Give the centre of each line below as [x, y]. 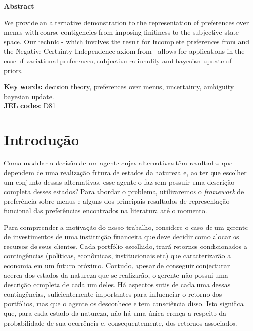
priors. [14, 70]
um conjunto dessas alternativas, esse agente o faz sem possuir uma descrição [119, 182]
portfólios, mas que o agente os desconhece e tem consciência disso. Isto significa [124, 303]
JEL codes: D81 [30, 106]
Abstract [19, 6]
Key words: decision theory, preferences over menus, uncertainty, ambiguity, [119, 87]
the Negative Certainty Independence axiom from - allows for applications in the [124, 51]
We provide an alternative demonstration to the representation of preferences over [126, 22]
